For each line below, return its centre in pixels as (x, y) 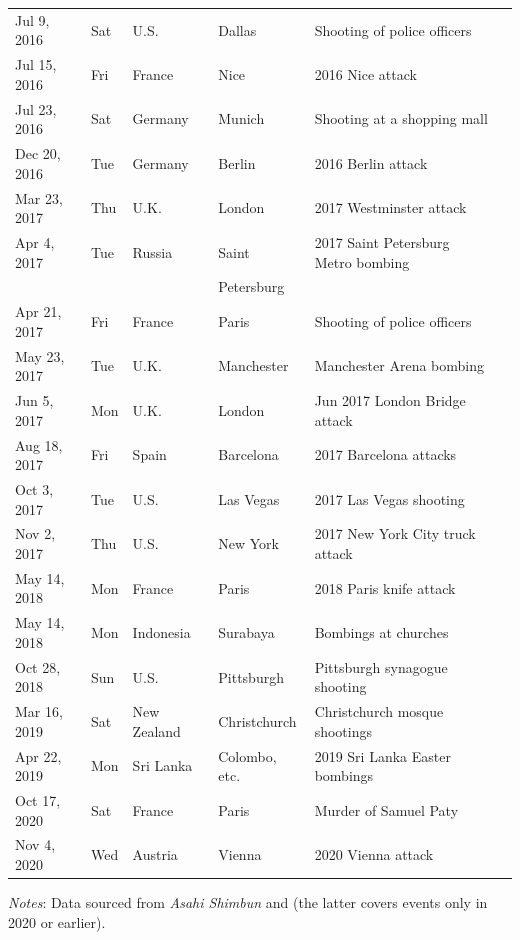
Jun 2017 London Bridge (390, 400)
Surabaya (246, 632)
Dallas (237, 29)
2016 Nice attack (365, 73)
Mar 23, (39, 197)
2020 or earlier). (57, 921)
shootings (343, 730)
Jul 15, (36, 64)
